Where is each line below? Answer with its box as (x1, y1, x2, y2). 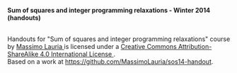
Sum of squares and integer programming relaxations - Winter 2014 (7, 6, 211, 14)
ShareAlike (7, 50, 39, 58)
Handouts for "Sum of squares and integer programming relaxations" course (7, 35, 231, 43)
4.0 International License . (40, 50, 116, 58)
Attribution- (178, 43, 212, 50)
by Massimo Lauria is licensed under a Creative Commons (7, 43, 177, 50)
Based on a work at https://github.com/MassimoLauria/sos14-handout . (7, 57, 214, 66)
